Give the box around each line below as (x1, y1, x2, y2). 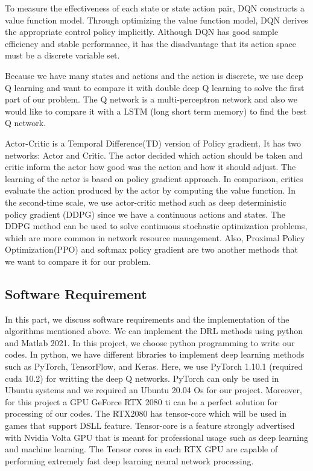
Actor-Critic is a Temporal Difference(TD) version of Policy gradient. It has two (5, 136, 302, 149)
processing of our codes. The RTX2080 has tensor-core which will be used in (5, 407, 287, 420)
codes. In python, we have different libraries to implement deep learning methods (5, 348, 305, 361)
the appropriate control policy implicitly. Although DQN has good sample (5, 25, 279, 38)
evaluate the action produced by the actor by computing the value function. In (5, 184, 296, 197)
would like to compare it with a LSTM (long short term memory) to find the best (5, 104, 307, 117)
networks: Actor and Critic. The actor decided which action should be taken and (5, 148, 303, 161)
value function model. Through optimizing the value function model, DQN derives (5, 13, 308, 26)
